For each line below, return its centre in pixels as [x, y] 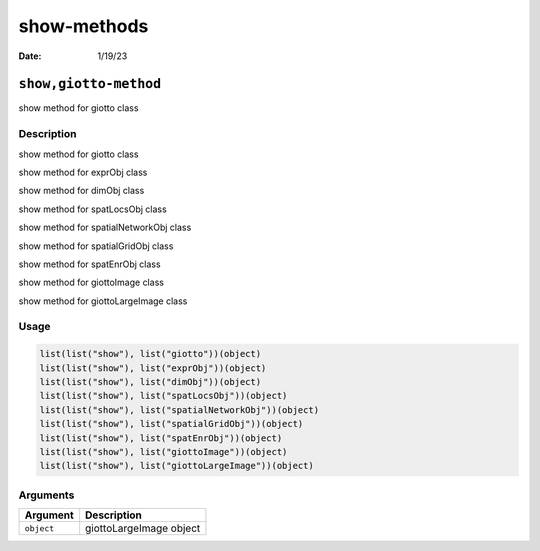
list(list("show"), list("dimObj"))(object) [150, 382]
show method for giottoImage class [91, 282]
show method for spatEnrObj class [89, 264]
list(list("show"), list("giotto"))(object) [150, 354]
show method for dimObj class [81, 191]
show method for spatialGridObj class [96, 246]
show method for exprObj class [83, 172]
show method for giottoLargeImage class [103, 301]
